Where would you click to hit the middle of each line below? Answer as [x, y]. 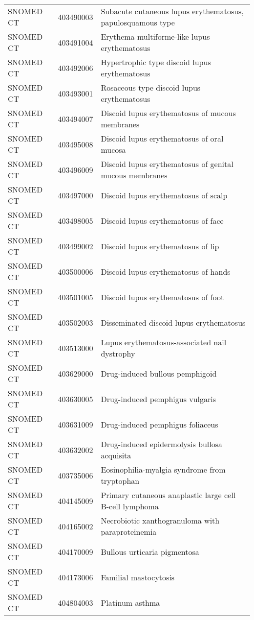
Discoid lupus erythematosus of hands [166, 271]
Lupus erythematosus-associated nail [164, 342]
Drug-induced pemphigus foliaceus [159, 424]
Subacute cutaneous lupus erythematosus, [172, 11]
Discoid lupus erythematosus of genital [167, 164]
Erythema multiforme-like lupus [155, 36]
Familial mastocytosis [138, 577]
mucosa [113, 150]
